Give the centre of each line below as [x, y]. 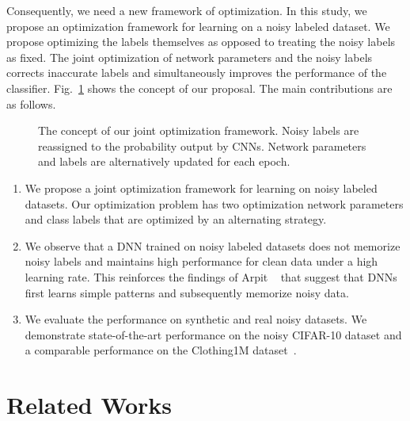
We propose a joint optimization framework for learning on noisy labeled [201, 188]
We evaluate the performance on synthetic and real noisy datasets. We [196, 319]
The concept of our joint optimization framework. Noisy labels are [199, 130]
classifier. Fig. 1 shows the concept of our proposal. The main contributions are [199, 88]
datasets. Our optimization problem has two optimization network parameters [214, 203]
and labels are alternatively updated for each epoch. [164, 161]
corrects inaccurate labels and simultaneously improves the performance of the [197, 73]
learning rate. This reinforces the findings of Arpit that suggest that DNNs [211, 276]
